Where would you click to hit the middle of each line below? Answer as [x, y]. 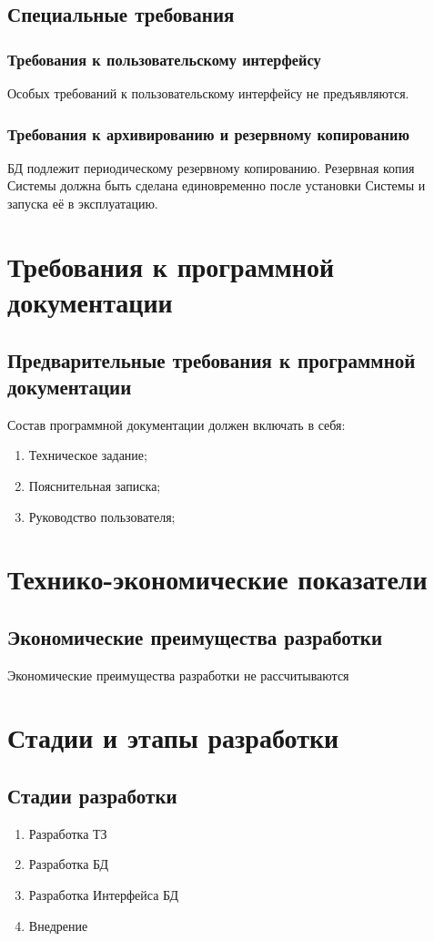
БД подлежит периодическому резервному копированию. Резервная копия [211, 167]
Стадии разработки [92, 796]
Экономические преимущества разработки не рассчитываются [178, 675]
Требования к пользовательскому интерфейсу [164, 59]
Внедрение [58, 925]
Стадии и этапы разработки [173, 737]
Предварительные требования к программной [212, 359]
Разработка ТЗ [68, 833]
